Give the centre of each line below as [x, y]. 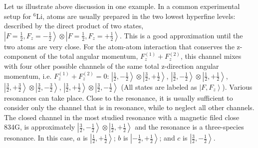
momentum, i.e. [28, 75]
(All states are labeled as [159, 86]
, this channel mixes [211, 56]
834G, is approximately [40, 127]
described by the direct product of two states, [74, 26]
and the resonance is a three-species [189, 127]
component [21, 56]
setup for [18, 16]
